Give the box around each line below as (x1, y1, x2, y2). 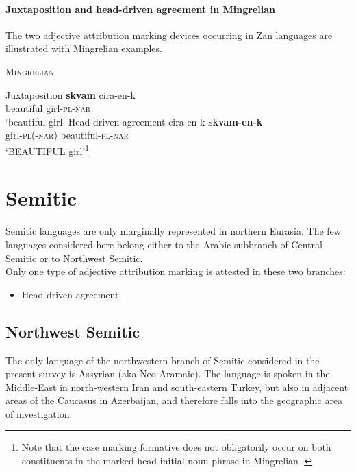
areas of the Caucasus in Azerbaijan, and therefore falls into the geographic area (5, 393, 343, 408)
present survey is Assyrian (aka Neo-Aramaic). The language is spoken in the (5, 366, 330, 381)
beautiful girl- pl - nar (5, 101, 91, 115)
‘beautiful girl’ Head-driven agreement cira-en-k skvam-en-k (5, 114, 263, 128)
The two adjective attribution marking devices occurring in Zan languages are (5, 27, 333, 42)
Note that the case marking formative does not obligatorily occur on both (21, 440, 331, 454)
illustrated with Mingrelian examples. (5, 41, 162, 56)
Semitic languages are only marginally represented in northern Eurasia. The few (5, 224, 341, 238)
